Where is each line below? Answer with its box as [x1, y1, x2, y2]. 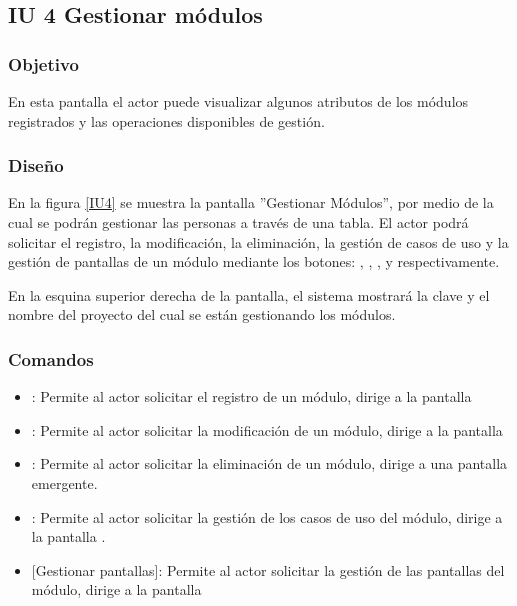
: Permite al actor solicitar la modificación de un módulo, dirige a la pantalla [31, 419, 503, 440]
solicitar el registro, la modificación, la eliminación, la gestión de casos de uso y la [8, 231, 509, 252]
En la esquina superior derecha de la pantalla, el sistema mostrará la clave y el [8, 284, 490, 305]
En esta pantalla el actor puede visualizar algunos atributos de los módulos [8, 91, 469, 111]
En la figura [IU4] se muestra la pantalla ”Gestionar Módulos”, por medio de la [8, 192, 494, 213]
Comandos [8, 346, 94, 371]
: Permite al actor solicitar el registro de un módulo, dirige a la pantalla [31, 386, 472, 407]
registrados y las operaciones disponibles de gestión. [8, 110, 325, 131]
